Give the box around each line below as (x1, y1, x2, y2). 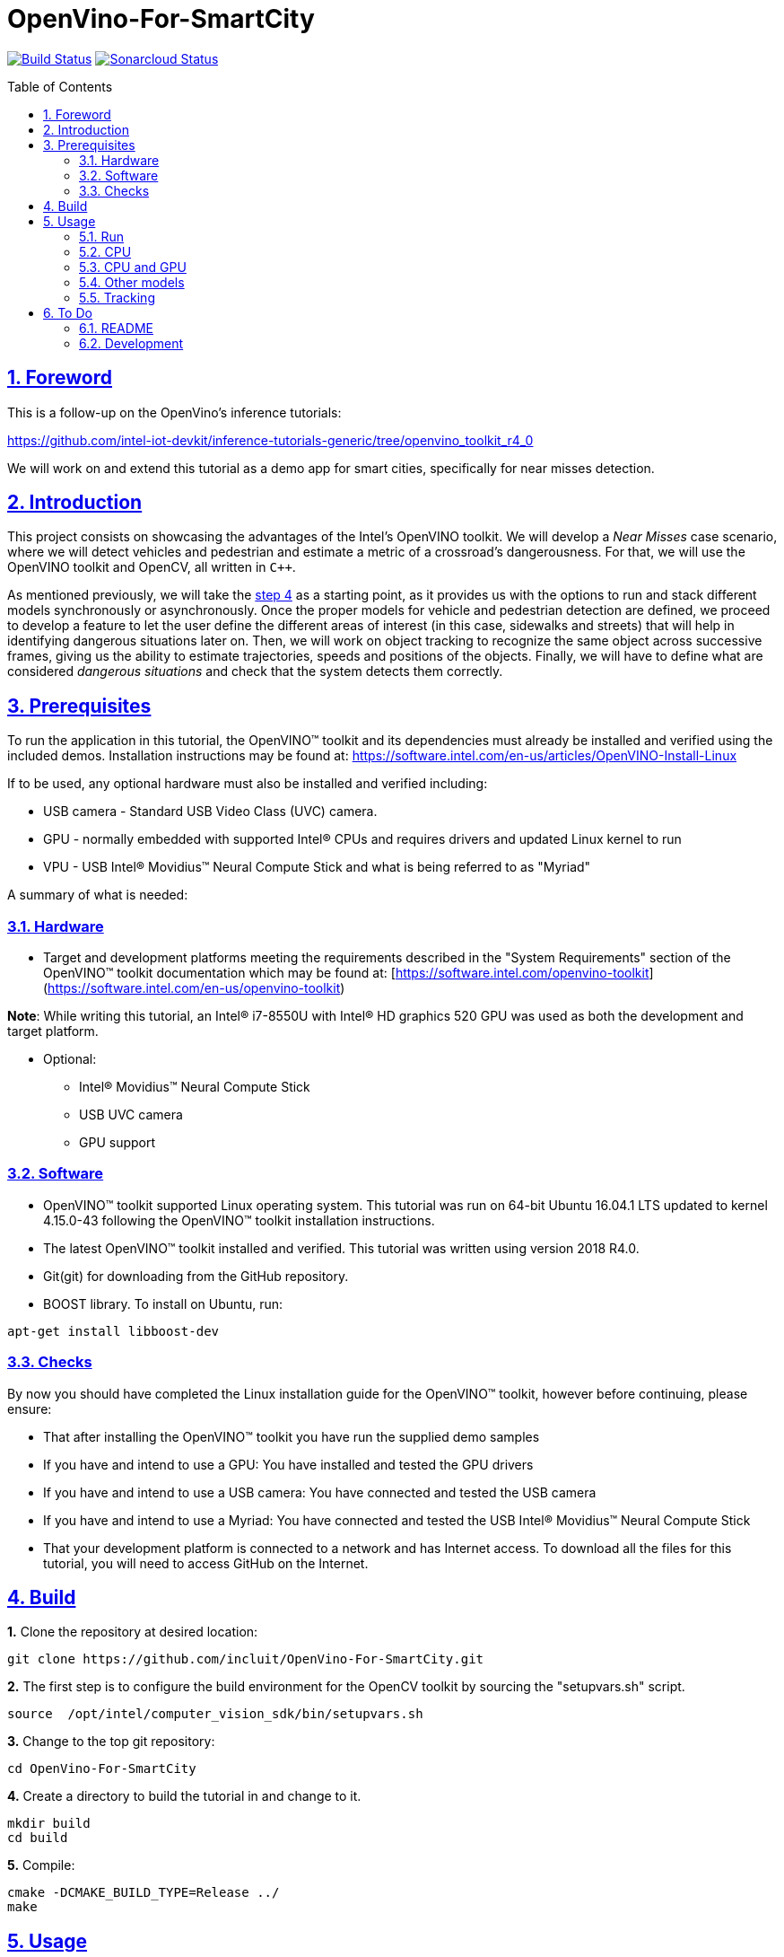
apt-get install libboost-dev (7, 1323, 220, 1338)
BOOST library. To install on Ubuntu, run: (43, 1295, 283, 1312)
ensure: (7, 1400, 52, 1417)
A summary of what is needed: (7, 887, 188, 903)
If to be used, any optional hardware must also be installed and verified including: (7, 776, 488, 792)
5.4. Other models (79, 274, 185, 290)
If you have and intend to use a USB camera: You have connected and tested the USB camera (43, 1484, 597, 1500)
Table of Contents (7, 78, 113, 94)
